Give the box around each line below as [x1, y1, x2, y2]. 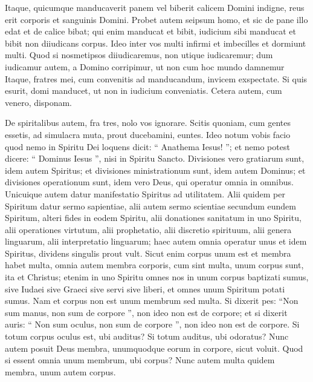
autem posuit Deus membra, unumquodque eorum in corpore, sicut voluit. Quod [5, 341, 303, 354]
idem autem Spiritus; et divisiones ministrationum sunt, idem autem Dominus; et [5, 163, 306, 176]
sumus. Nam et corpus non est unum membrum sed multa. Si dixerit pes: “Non [5, 294, 298, 307]
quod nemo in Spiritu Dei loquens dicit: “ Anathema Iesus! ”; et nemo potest [5, 140, 290, 153]
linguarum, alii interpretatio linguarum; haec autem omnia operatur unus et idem [5, 235, 307, 248]
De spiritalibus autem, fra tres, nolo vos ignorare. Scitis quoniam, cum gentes [5, 116, 291, 129]
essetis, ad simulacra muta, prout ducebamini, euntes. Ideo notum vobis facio [5, 128, 291, 140]
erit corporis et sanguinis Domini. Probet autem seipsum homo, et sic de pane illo [5, 13, 308, 25]
